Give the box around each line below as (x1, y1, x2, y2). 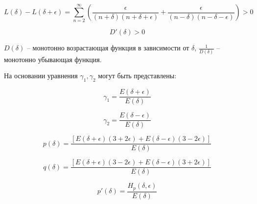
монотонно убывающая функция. (4, 54, 102, 64)
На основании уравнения (4, 70, 78, 81)
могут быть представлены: (98, 70, 177, 81)
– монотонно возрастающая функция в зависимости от (26, 43, 189, 53)
